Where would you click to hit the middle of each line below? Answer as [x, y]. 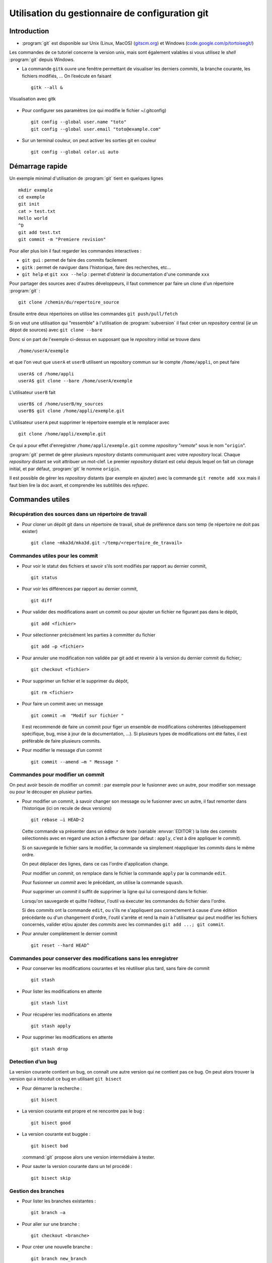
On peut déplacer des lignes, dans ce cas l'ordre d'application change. [95, 864]
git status [44, 578]
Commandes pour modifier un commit [57, 774]
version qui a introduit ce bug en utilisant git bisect [65, 1079]
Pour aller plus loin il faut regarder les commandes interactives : [76, 251]
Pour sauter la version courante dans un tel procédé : [77, 1167]
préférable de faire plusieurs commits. [61, 741]
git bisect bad [50, 1146]
